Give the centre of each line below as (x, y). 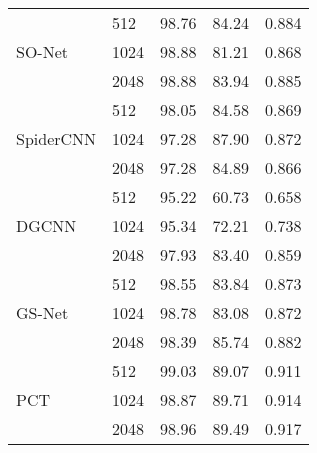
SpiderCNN (56, 138)
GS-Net (42, 312)
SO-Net (42, 51)
